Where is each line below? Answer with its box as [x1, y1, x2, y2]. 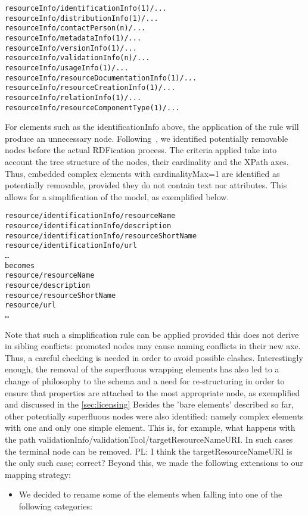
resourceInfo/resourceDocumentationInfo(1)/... [5, 73, 197, 82]
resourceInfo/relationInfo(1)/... [5, 93, 142, 102]
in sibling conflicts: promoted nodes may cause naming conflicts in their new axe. [5, 340, 301, 352]
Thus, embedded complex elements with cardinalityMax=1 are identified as [5, 167, 280, 179]
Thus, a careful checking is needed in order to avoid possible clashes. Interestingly [5, 351, 303, 363]
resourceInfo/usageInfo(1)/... [5, 63, 129, 72]
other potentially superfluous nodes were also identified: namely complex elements [5, 409, 304, 422]
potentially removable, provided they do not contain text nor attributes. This [5, 179, 287, 191]
